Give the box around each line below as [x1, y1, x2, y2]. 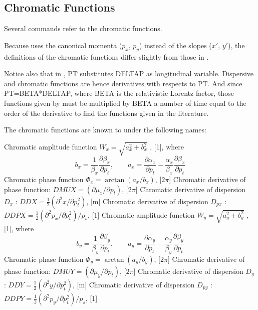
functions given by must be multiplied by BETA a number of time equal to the [4, 97, 246, 108]
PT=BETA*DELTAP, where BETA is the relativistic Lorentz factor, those [4, 88, 234, 98]
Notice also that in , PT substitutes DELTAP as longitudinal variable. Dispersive [4, 68, 254, 79]
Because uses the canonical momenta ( [4, 40, 122, 50]
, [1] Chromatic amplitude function [87, 209, 195, 220]
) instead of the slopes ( [139, 40, 212, 50]
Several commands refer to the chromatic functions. [4, 23, 162, 34]
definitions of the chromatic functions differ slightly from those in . [4, 51, 209, 62]
